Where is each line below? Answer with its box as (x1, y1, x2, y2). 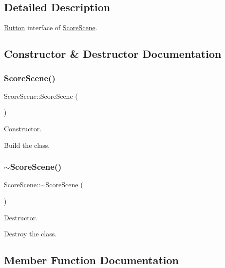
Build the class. (4, 140, 50, 150)
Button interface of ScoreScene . (4, 22, 97, 33)
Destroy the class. (4, 229, 57, 239)
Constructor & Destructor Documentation (4, 46, 222, 61)
